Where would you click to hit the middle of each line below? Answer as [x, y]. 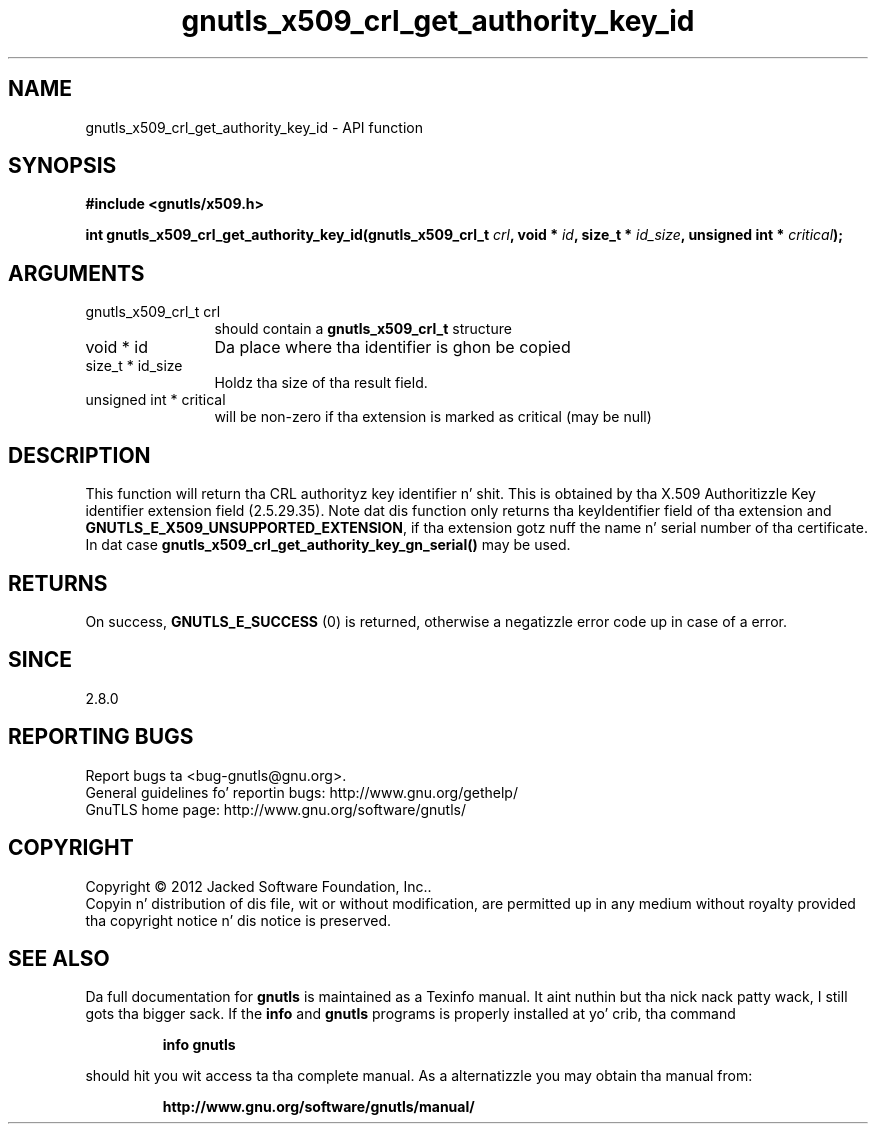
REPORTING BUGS [101, 737]
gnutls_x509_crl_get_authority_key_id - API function [254, 127]
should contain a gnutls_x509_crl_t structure [363, 329]
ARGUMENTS [76, 273]
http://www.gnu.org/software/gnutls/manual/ [318, 1107]
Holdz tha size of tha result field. [321, 383]
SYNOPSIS [62, 166]
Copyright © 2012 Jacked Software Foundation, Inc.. [258, 886]
